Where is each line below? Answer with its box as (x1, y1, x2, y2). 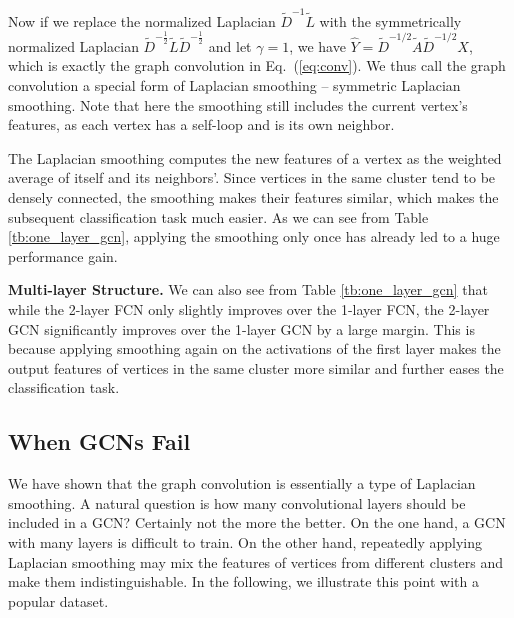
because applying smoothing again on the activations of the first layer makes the (8, 338, 501, 359)
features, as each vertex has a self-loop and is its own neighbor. (8, 114, 395, 135)
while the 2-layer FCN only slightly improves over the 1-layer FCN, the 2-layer (8, 299, 490, 320)
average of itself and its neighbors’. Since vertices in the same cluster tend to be (8, 167, 496, 188)
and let (208, 35, 252, 56)
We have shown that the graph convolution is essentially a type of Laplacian (8, 473, 476, 494)
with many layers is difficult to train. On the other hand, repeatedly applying (8, 531, 483, 552)
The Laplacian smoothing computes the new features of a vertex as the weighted (8, 147, 502, 168)
